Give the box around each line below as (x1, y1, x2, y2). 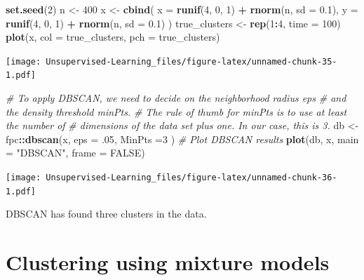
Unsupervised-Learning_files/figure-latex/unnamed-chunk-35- (46, 56, 337, 67)
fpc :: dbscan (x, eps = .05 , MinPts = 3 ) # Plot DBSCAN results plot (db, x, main (6, 131, 359, 146)
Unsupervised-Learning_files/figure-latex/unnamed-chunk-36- (46, 173, 337, 183)
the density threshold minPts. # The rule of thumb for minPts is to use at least (6, 104, 347, 119)
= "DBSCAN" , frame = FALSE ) (6, 145, 145, 160)
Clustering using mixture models (6, 248, 330, 276)
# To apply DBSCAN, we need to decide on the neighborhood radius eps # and (6, 91, 346, 105)
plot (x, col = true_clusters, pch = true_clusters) (6, 29, 220, 44)
